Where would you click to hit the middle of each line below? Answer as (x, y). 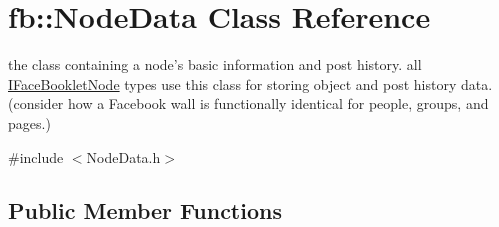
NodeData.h (123, 156)
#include (36, 156)
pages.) (29, 122)
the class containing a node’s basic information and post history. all (215, 64)
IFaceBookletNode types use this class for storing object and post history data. (250, 83)
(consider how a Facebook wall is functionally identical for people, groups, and (248, 103)
